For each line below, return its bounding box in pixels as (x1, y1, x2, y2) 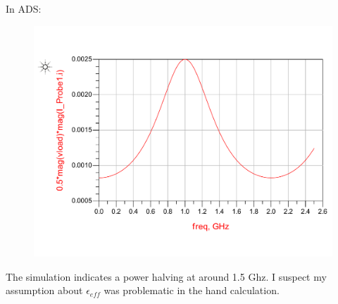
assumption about (6, 283, 83, 298)
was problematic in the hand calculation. (104, 283, 280, 298)
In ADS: (6, 1, 42, 16)
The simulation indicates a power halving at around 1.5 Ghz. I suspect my (6, 269, 327, 284)
